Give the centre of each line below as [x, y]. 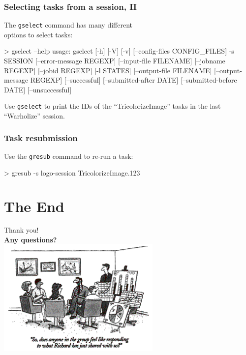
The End [34, 206]
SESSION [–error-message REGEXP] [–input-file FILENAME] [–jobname [115, 61]
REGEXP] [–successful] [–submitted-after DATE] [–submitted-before [134, 80]
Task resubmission [41, 137]
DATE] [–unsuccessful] [38, 89]
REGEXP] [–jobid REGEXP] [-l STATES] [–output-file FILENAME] [108, 70]
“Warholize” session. [34, 116]
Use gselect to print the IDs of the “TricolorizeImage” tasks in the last [112, 106]
